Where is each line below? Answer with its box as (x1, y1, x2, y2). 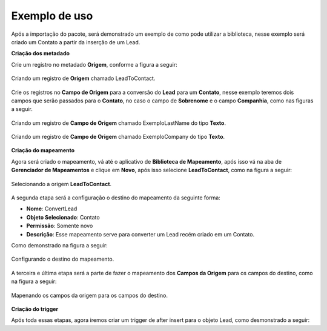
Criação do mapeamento (11, 147, 75, 154)
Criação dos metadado (11, 50, 70, 57)
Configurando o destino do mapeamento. (11, 255, 114, 263)
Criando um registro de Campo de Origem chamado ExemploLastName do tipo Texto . (11, 119, 226, 127)
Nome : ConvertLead (26, 205, 78, 212)
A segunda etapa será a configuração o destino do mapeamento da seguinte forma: (11, 194, 220, 201)
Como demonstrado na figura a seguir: (11, 241, 108, 249)
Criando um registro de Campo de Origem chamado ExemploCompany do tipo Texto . (11, 133, 225, 141)
